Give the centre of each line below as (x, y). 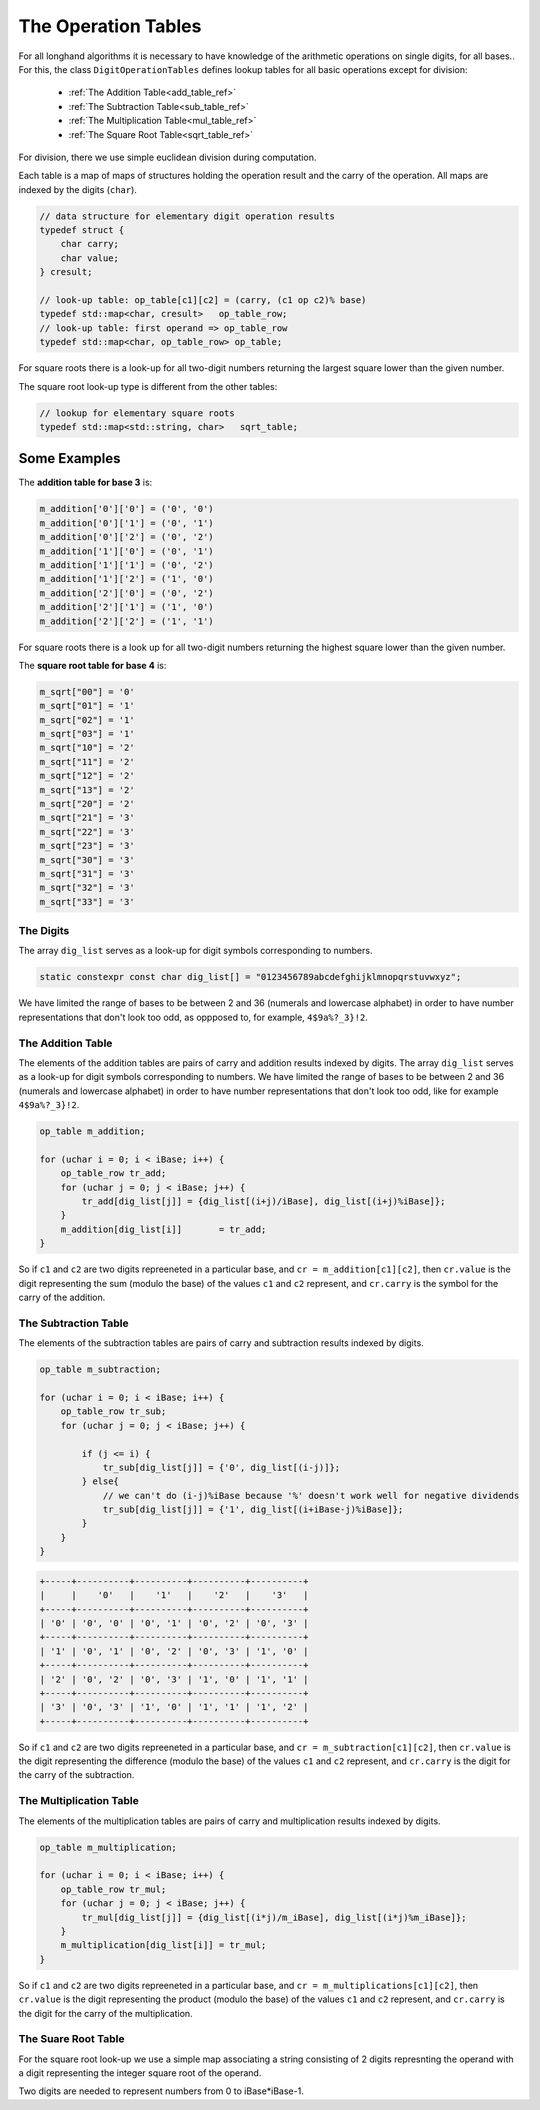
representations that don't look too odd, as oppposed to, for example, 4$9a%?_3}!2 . (193, 1017)
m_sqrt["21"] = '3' (87, 818)
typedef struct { (82, 230)
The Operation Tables (110, 26)
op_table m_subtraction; (100, 1369)
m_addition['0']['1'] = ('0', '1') (126, 523)
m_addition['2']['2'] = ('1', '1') (126, 621)
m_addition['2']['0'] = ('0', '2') (126, 593)
